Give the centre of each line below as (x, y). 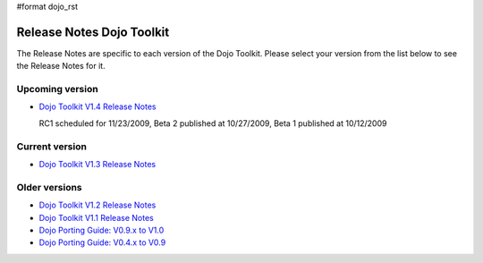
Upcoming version (57, 89)
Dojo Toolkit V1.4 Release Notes (97, 106)
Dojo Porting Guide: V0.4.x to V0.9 (102, 242)
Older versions (49, 187)
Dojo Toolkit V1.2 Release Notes (97, 205)
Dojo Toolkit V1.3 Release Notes (97, 164)
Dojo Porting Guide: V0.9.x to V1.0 (102, 230)
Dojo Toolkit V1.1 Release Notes (96, 217)
